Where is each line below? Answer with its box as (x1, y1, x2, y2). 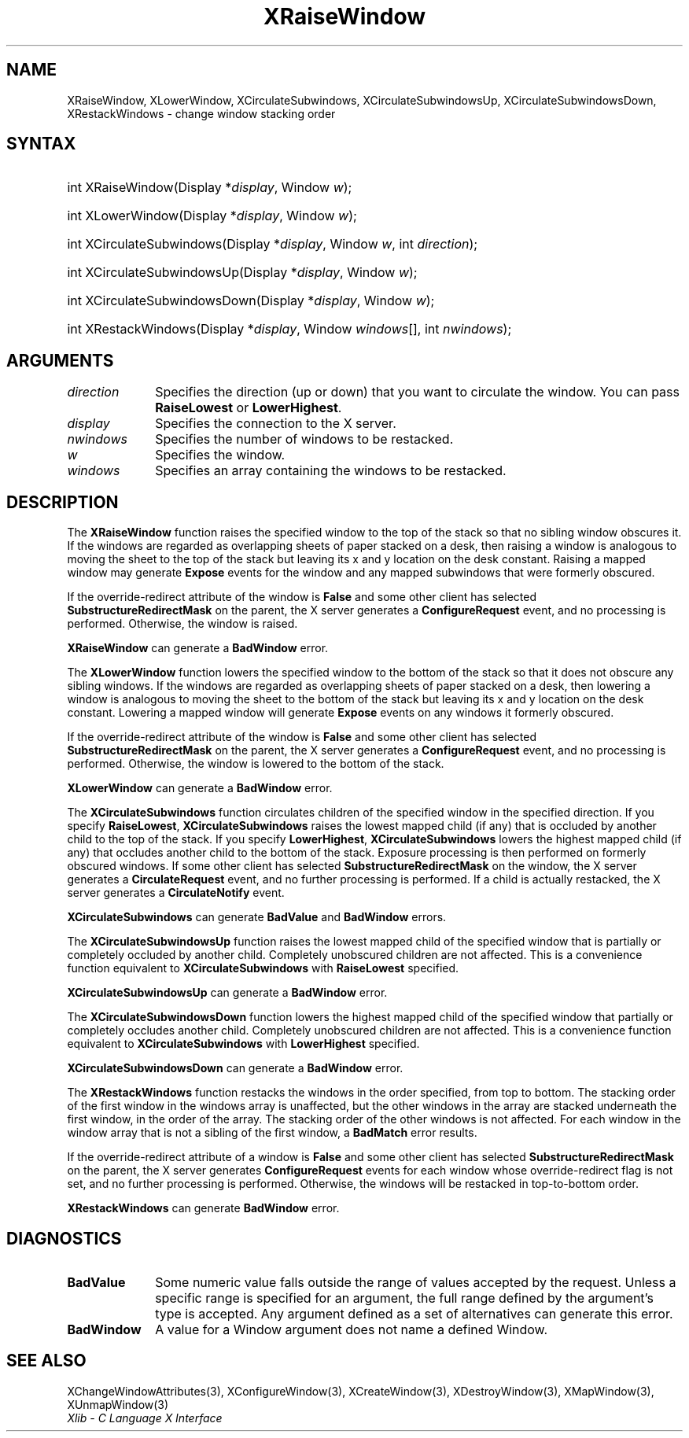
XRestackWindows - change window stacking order (67, 106, 336, 120)
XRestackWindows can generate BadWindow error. (67, 1201, 340, 1215)
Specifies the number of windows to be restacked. (155, 431, 454, 448)
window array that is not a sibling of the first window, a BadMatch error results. (67, 1126, 477, 1140)
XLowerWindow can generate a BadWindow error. (67, 781, 333, 795)
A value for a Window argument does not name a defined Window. (155, 1321, 548, 1337)
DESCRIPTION (6, 492, 119, 512)
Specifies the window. (155, 447, 286, 463)
